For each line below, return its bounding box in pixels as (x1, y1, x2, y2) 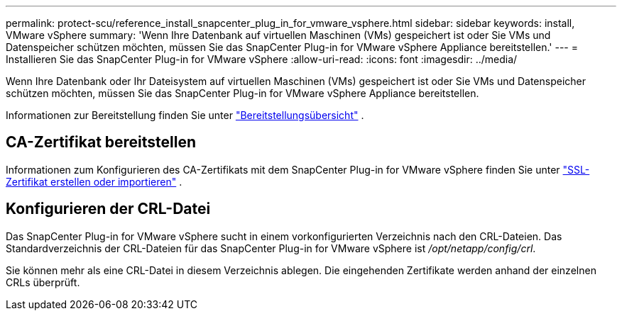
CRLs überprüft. (6, 276, 80, 288)
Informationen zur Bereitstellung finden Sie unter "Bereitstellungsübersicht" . (6, 109, 364, 121)
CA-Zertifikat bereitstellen (6, 133, 197, 152)
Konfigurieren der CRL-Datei (6, 200, 211, 218)
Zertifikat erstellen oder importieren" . (6, 175, 182, 188)
